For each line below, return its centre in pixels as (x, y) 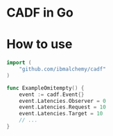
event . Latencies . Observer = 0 (63, 101)
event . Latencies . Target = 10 (61, 114)
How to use (40, 45)
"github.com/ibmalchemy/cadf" (63, 69)
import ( (19, 63)
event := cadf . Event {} (52, 95)
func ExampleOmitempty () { (45, 88)
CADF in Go (40, 13)
